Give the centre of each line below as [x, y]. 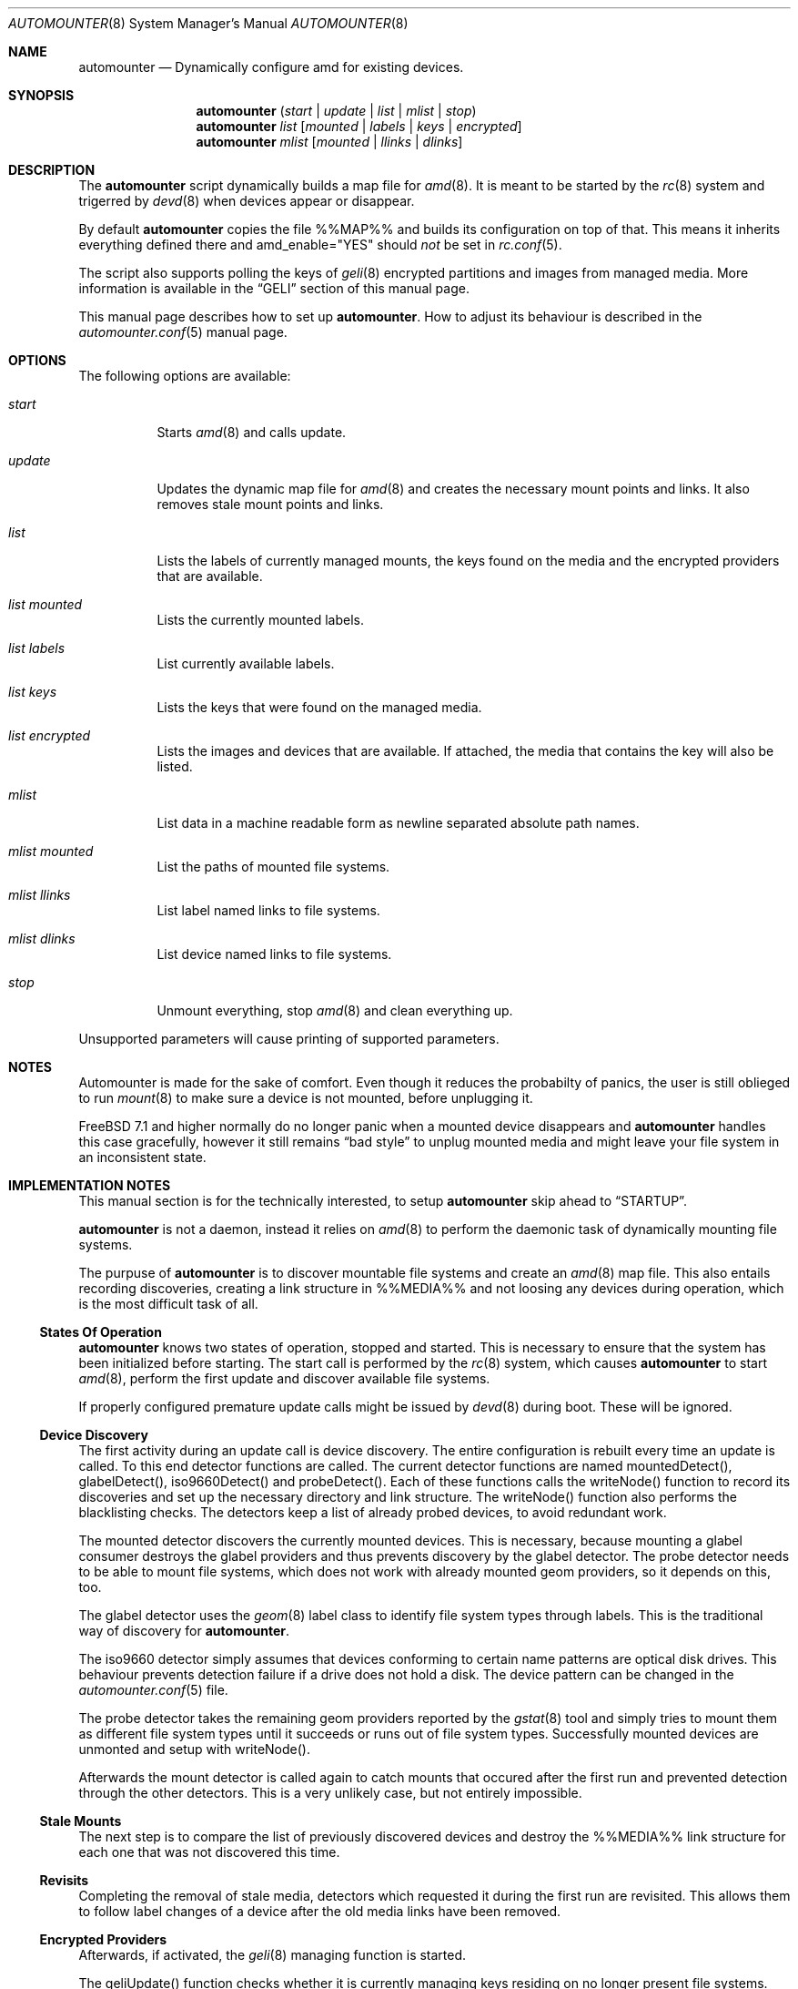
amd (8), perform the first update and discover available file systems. [284, 1378]
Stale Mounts [81, 1821]
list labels [37, 648]
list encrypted [50, 735]
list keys [33, 692]
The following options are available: [185, 376]
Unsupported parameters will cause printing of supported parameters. [289, 1039]
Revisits [64, 1880]
